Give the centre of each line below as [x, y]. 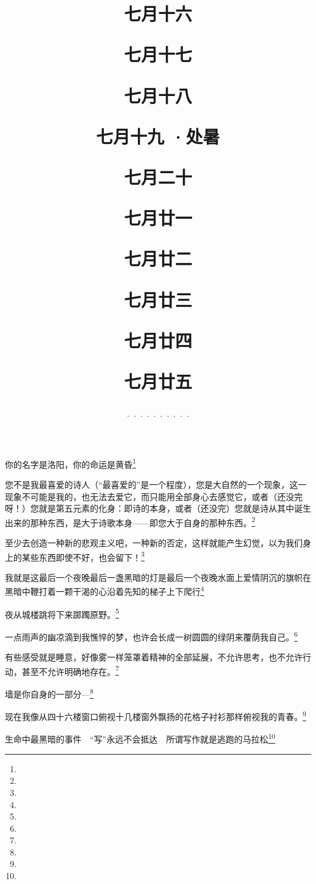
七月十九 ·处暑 [158, 136]
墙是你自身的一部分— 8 [49, 693]
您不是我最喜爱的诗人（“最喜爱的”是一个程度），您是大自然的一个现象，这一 [156, 484]
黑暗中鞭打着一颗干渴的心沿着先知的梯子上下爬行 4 [105, 591]
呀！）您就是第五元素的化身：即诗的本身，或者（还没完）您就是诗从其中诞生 [158, 508]
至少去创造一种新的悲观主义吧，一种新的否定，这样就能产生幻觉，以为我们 [154, 542]
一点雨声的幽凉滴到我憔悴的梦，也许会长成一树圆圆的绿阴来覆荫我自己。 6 [151, 636]
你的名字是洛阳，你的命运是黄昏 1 [70, 463]
